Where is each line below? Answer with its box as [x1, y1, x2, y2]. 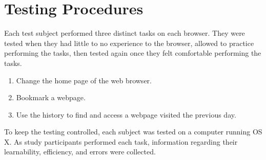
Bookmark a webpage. [16, 92, 86, 103]
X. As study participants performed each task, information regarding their [4, 136, 238, 147]
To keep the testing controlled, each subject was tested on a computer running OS [4, 126, 262, 137]
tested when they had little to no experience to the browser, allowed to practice [4, 37, 254, 48]
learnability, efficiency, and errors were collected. [4, 146, 156, 157]
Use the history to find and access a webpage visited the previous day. [16, 109, 236, 120]
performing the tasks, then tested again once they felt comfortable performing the [4, 48, 261, 58]
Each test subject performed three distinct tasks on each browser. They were [4, 28, 245, 38]
